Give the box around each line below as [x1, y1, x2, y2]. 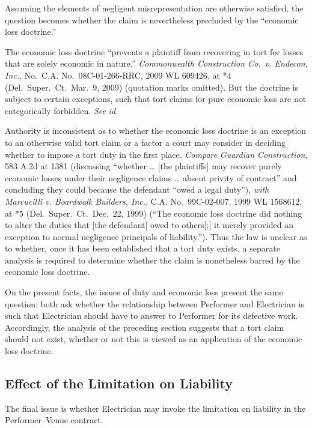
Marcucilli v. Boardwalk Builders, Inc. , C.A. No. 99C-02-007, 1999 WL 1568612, [5, 194, 302, 207]
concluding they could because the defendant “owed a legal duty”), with [5, 183, 269, 196]
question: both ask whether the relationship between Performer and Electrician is [5, 297, 304, 310]
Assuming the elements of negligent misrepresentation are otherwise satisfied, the [5, 2, 304, 14]
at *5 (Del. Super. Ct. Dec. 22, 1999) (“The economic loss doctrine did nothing [5, 206, 302, 219]
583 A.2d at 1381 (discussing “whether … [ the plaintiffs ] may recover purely [5, 160, 282, 172]
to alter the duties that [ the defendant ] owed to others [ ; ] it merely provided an [5, 219, 293, 231]
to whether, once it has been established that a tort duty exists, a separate [5, 242, 280, 255]
